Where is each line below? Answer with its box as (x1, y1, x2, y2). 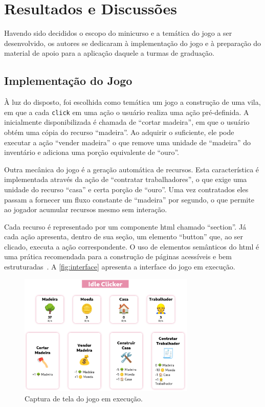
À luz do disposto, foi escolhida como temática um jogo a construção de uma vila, (4, 97, 261, 107)
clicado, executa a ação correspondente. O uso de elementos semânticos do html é (4, 241, 259, 252)
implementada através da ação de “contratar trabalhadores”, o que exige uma (4, 174, 247, 185)
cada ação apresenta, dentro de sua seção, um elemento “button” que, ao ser (4, 231, 244, 242)
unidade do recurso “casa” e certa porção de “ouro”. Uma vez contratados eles (4, 184, 249, 194)
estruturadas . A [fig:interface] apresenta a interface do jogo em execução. (4, 261, 235, 272)
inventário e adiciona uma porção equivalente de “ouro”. (4, 147, 179, 157)
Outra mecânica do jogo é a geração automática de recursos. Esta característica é (4, 164, 259, 174)
